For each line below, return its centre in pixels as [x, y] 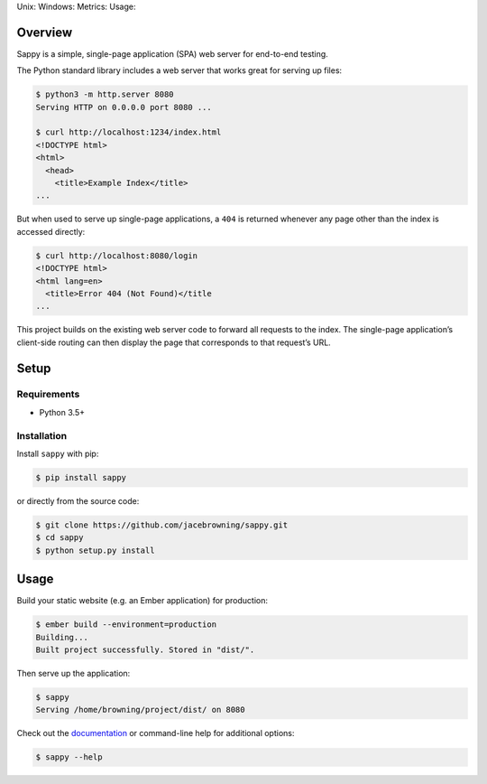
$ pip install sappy [81, 477]
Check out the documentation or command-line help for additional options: [156, 733]
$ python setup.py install [95, 550]
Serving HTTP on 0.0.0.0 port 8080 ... [124, 107]
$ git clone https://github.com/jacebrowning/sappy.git [162, 525]
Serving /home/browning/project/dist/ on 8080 [140, 710]
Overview [45, 32]
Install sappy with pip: [58, 453]
